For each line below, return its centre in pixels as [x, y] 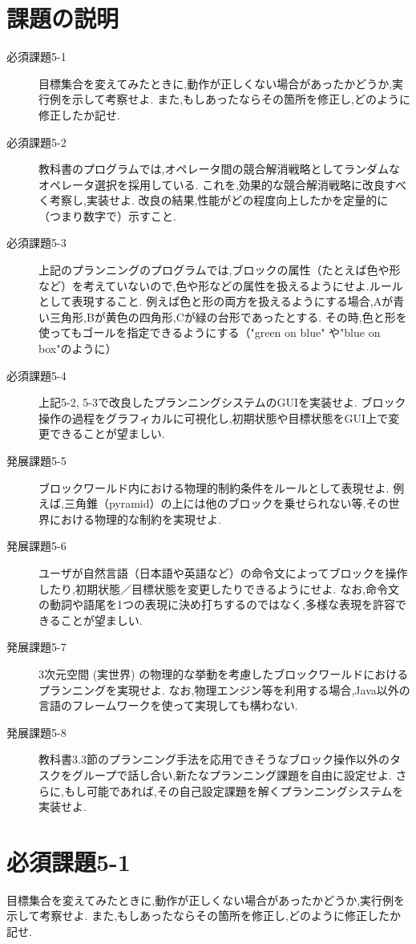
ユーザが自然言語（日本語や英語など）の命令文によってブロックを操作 [223, 572]
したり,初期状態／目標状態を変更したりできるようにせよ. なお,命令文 [219, 588]
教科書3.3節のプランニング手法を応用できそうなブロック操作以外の [214, 759]
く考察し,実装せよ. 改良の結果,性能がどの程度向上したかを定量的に [214, 200]
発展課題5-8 [36, 732]
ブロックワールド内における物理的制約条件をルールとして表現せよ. [214, 487]
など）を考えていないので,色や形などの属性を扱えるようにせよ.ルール [221, 285]
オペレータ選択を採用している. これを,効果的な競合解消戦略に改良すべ [223, 184]
